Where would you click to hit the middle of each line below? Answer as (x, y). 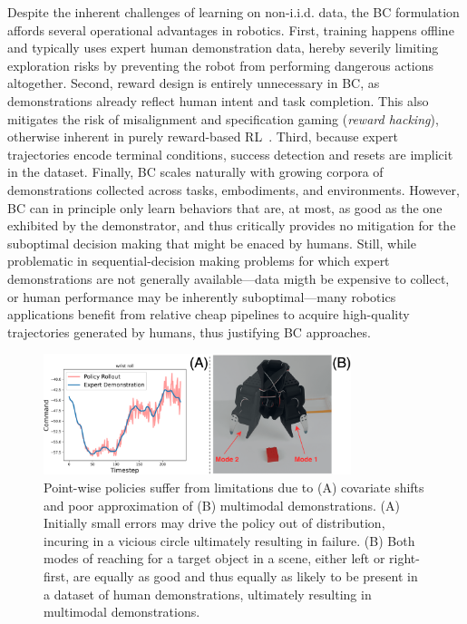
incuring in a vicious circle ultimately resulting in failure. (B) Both (229, 540)
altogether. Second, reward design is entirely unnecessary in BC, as (194, 83)
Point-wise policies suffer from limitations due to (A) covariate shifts (234, 487)
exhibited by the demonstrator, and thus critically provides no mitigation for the (232, 225)
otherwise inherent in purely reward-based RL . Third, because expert (203, 136)
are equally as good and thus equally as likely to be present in (245, 576)
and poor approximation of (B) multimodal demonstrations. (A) (222, 505)
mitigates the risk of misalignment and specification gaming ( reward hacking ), (223, 118)
